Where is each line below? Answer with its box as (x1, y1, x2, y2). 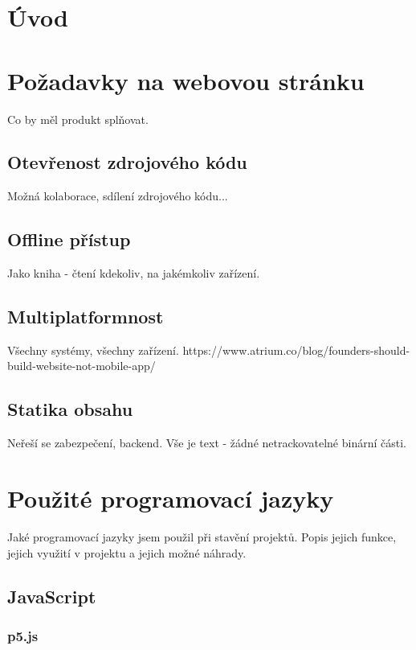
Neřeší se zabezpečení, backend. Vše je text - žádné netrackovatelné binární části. (7, 434, 406, 451)
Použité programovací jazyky (7, 482, 334, 515)
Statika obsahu (7, 397, 133, 422)
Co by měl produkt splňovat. (7, 110, 149, 127)
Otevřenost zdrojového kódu (7, 150, 247, 175)
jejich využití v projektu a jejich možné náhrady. (7, 544, 247, 561)
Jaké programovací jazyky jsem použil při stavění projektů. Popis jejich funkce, (7, 529, 397, 545)
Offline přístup (7, 227, 131, 252)
